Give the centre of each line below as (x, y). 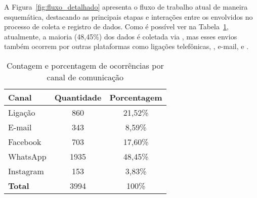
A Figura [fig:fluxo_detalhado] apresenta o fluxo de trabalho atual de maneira (126, 7)
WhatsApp (27, 156)
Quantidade (78, 97)
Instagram (26, 171)
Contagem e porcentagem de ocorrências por (85, 65)
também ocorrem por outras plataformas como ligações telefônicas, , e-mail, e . (126, 46)
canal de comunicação (85, 77)
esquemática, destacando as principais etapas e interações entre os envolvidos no (128, 16)
